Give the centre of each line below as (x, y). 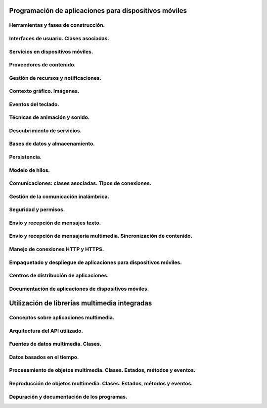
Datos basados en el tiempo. (44, 357)
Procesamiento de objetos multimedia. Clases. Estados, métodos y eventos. (102, 370)
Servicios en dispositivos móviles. (51, 51)
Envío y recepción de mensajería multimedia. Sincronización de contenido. (101, 236)
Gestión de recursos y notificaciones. (55, 78)
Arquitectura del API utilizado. (46, 331)
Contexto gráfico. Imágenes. (44, 91)
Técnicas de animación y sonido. (49, 117)
